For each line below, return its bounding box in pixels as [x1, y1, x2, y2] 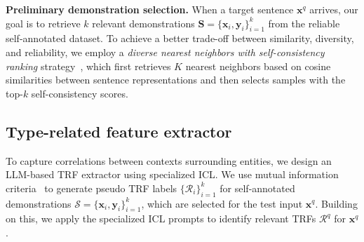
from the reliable [268, 15, 340, 30]
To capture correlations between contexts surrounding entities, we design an [6, 153, 332, 168]
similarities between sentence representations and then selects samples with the [6, 72, 346, 87]
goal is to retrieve [6, 15, 81, 30]
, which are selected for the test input [141, 196, 303, 210]
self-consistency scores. [31, 86, 128, 100]
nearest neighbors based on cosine [185, 58, 331, 73]
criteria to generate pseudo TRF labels [6, 180, 177, 195]
